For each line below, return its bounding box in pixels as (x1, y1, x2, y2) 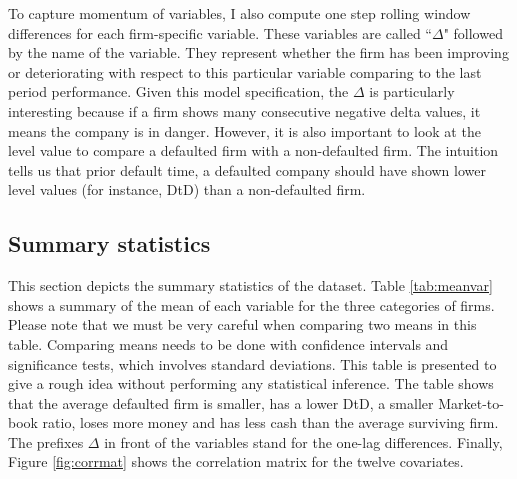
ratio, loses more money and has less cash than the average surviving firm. (42, 412, 499, 433)
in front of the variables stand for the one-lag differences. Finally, (104, 431, 503, 452)
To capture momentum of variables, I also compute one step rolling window (8, 3, 471, 23)
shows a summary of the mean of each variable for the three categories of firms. (8, 294, 495, 315)
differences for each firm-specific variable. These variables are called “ (8, 22, 432, 43)
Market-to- (438, 392, 504, 413)
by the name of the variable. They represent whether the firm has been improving (8, 42, 509, 63)
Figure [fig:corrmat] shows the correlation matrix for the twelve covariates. (8, 451, 464, 472)
